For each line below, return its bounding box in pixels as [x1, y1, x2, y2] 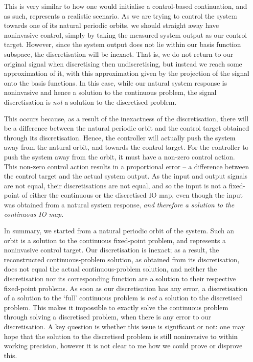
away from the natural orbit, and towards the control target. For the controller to [4, 142, 249, 152]
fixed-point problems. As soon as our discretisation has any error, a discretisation [4, 283, 248, 293]
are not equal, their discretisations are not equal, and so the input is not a [4, 180, 227, 190]
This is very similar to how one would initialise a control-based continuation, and [4, 1, 247, 11]
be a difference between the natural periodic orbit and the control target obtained [4, 123, 250, 133]
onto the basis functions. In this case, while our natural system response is [4, 77, 227, 88]
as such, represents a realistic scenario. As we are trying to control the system [4, 10, 237, 21]
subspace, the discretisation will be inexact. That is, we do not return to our [4, 48, 233, 59]
